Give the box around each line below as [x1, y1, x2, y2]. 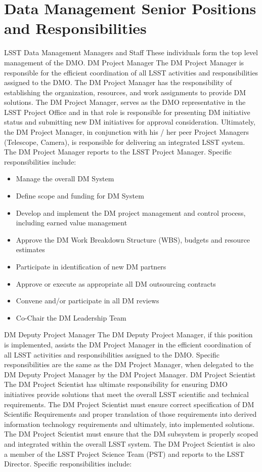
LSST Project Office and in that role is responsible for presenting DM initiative [4, 106, 250, 117]
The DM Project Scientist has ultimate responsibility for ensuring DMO [4, 379, 228, 389]
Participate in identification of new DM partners [16, 261, 166, 271]
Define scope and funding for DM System [16, 190, 144, 201]
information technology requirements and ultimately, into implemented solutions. [4, 418, 255, 429]
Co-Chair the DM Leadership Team [16, 312, 126, 323]
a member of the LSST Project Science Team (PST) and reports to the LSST [4, 448, 245, 459]
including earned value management [16, 217, 127, 228]
